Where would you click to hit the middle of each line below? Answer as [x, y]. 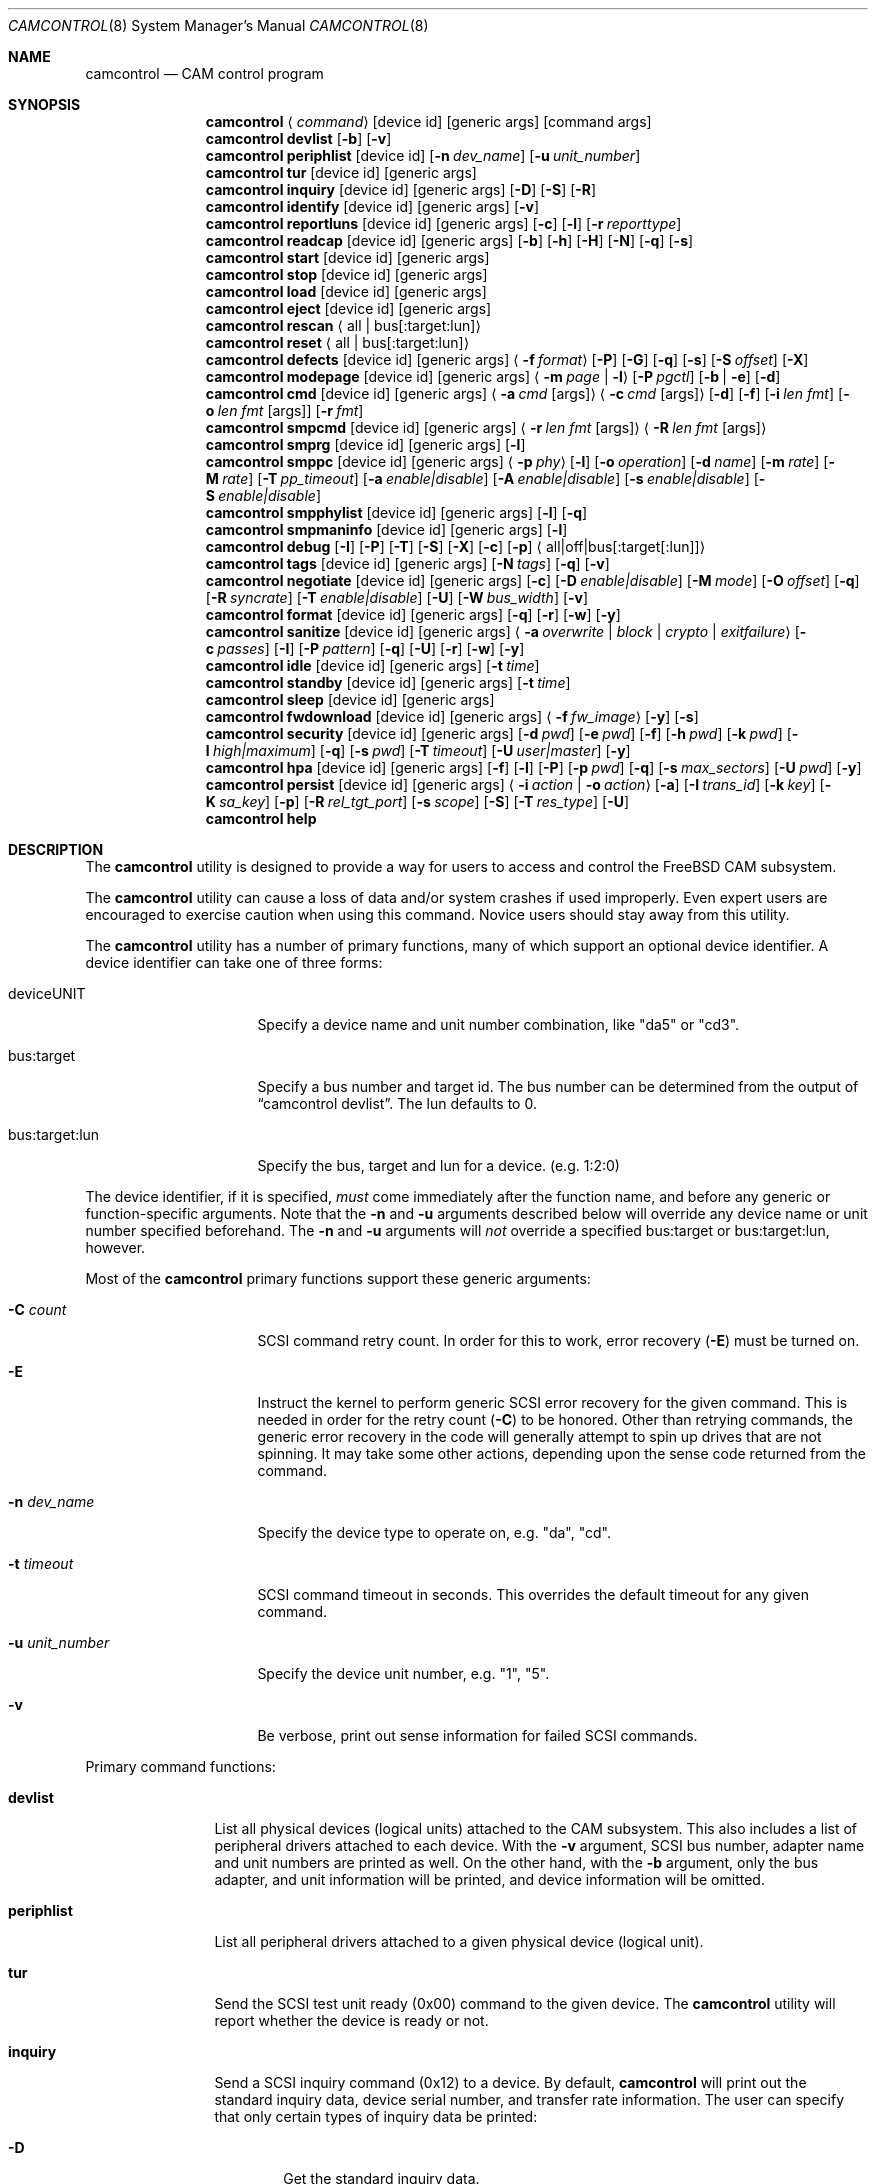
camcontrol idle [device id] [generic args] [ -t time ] [372, 665]
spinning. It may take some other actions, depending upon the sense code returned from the [561, 1453]
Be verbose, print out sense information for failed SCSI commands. [477, 1735]
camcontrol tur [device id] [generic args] [341, 172]
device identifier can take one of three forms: [234, 962]
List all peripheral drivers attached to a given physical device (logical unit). [459, 1941]
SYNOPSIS [44, 104]
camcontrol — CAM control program [204, 73]
